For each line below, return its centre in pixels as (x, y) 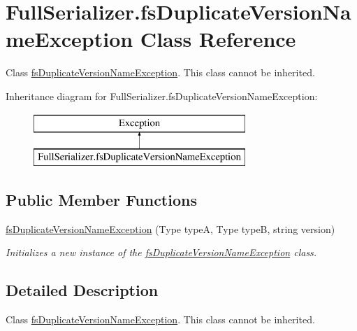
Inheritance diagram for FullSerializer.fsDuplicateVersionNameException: (162, 96)
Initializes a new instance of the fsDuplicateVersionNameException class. (161, 252)
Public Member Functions (101, 200)
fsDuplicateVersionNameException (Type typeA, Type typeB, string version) (170, 228)
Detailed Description (82, 290)
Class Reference (218, 39)
